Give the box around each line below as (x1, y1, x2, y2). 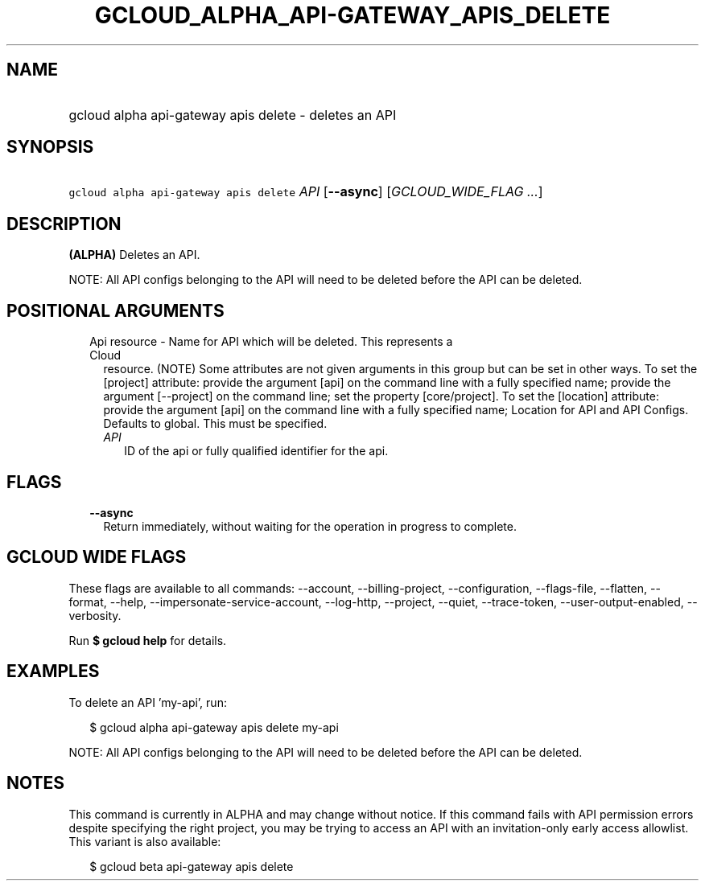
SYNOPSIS (6, 137, 94, 158)
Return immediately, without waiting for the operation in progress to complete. (103, 519, 517, 533)
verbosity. (68, 608, 122, 622)
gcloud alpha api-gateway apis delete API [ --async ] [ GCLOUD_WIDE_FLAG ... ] (68, 183, 543, 200)
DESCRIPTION (6, 213, 122, 234)
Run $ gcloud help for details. (68, 633, 227, 647)
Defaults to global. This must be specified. (103, 417, 328, 431)
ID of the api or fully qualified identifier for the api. (124, 444, 389, 458)
